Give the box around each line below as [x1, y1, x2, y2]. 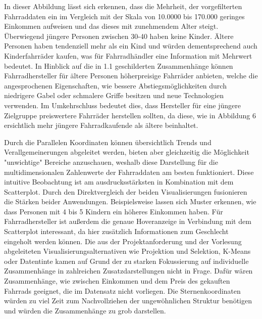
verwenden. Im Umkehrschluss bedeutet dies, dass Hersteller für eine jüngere [4, 100, 241, 110]
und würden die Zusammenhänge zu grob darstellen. [4, 305, 166, 315]
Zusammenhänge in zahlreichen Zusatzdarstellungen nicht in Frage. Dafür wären [4, 265, 253, 276]
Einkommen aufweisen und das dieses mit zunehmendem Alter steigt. [4, 21, 219, 31]
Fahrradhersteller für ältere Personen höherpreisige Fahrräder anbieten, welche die [4, 70, 258, 81]
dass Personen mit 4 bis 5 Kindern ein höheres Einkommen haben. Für [4, 206, 223, 216]
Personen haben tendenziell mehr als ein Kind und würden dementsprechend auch [4, 40, 257, 51]
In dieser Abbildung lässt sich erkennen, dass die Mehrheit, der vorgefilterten [4, 1, 242, 11]
